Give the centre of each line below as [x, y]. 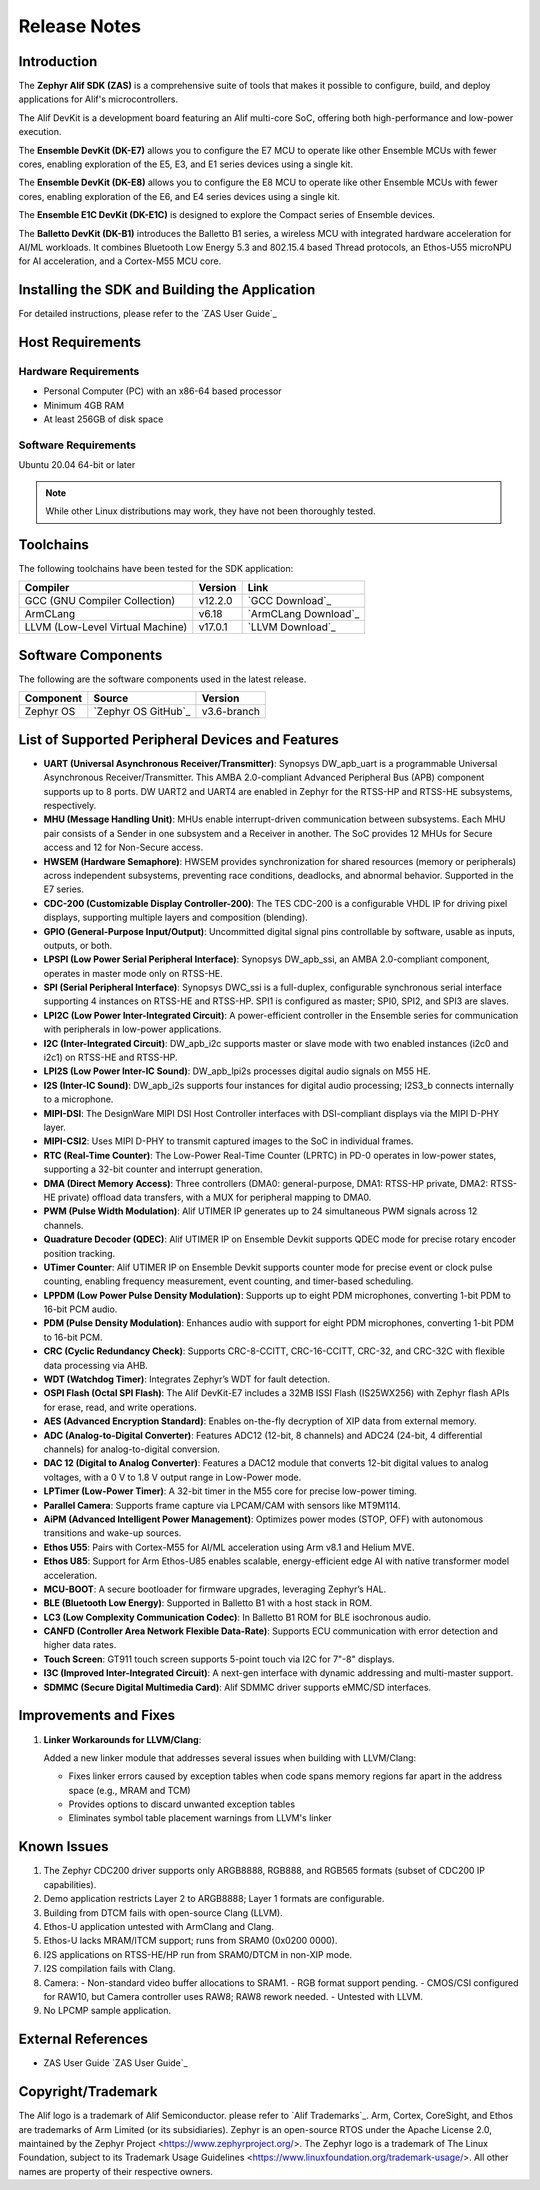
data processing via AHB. [96, 1365]
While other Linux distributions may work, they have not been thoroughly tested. [210, 511]
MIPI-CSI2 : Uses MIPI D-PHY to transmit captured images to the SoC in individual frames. [228, 1141]
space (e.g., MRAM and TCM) [129, 1790]
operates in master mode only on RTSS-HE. [133, 973]
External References [83, 2039]
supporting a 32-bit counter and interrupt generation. [153, 1169]
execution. [40, 132]
